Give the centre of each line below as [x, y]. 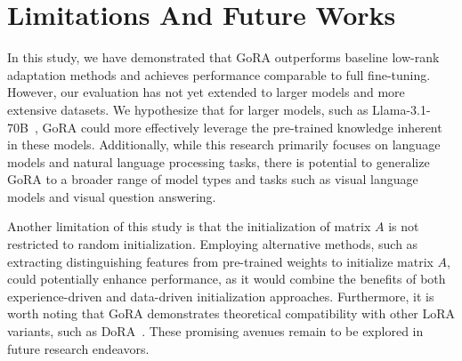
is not [404, 226]
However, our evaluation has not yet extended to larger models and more [206, 92]
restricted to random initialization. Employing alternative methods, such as [213, 244]
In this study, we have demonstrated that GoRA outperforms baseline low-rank [223, 57]
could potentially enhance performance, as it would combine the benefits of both [227, 279]
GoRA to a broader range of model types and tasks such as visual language [213, 179]
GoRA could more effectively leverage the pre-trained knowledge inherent [242, 127]
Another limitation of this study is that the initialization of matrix [189, 226]
